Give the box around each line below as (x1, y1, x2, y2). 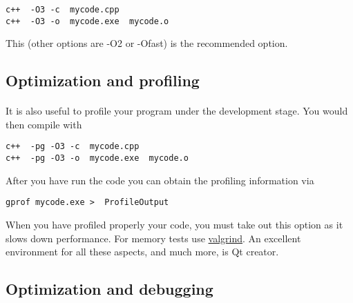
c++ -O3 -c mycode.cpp (6, 5, 120, 14)
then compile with (6, 117, 82, 131)
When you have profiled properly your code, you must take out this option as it (6, 217, 343, 232)
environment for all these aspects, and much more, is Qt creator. (6, 244, 279, 259)
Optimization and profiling (6, 70, 200, 91)
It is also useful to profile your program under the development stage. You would (6, 104, 348, 118)
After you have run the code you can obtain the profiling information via (6, 173, 314, 187)
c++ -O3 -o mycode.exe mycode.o (6, 16, 169, 26)
